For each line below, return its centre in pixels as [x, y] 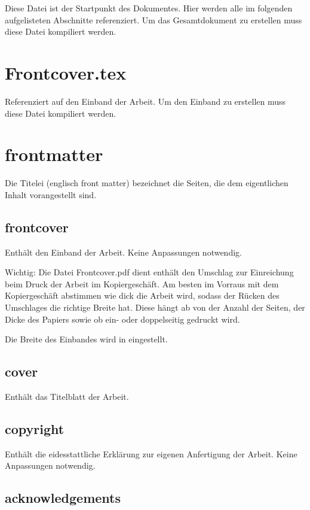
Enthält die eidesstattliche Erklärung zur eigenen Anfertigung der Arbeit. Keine [151, 453]
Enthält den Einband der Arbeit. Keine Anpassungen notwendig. [123, 252]
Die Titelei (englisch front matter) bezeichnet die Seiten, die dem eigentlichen [147, 183]
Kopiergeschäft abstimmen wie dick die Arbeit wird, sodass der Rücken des [142, 295]
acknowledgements [63, 498]
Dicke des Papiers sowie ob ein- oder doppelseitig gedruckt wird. [122, 319]
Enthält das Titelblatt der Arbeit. [67, 396]
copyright [35, 428]
